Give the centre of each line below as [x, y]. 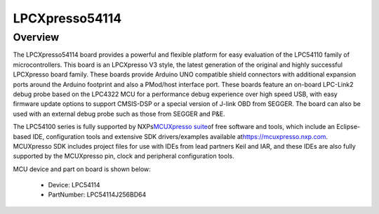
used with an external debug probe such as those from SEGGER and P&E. [119, 114]
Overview [36, 37]
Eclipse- [348, 127]
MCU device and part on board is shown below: [82, 169]
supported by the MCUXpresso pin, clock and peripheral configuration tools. [124, 156]
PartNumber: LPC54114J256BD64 [97, 195]
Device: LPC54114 [74, 185]
